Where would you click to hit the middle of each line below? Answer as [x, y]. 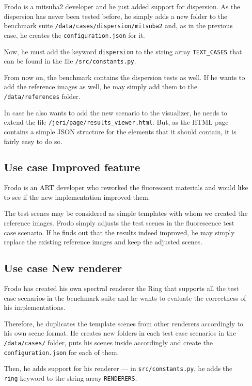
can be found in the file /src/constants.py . [70, 61]
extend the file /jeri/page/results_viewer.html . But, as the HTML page [116, 122]
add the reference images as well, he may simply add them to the [101, 87]
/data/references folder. [42, 96]
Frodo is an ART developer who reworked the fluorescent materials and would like [126, 187]
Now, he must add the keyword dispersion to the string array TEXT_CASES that [123, 51]
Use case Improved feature [72, 167]
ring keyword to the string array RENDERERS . [71, 378]
